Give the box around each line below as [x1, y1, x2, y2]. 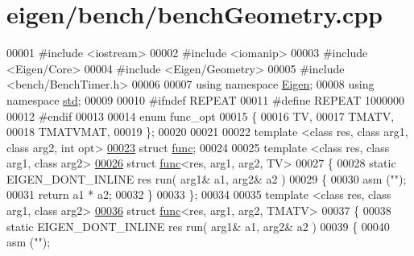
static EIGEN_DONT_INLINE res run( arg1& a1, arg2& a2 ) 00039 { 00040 [6, 217, 390, 234]
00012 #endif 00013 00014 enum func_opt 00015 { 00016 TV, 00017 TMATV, [6, 107, 395, 124]
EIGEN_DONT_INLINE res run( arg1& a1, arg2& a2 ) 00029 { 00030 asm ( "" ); [6, 170, 407, 187]
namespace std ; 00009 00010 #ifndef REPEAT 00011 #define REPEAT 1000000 [6, 91, 405, 108]
